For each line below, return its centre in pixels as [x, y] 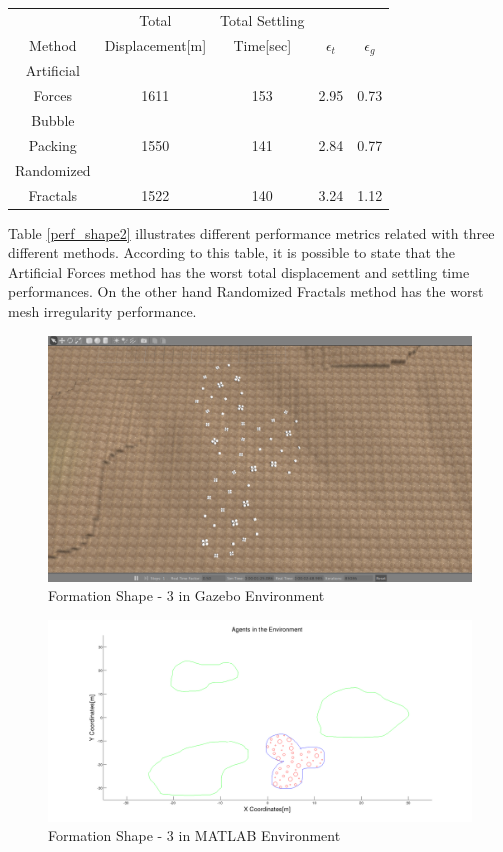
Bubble [53, 119]
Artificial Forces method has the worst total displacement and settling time [239, 271]
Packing [52, 144]
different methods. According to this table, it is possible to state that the [231, 252]
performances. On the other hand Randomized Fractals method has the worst [246, 291]
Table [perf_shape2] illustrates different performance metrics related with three [251, 232]
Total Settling [262, 19]
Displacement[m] [155, 45]
